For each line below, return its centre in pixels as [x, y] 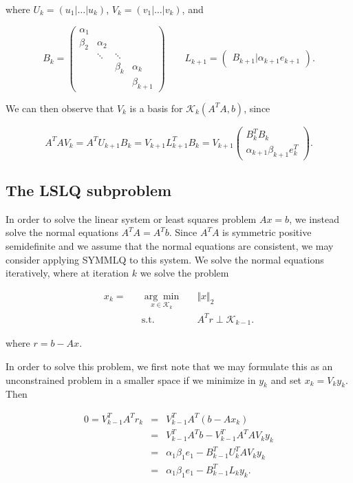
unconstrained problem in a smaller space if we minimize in [131, 379]
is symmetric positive [267, 232]
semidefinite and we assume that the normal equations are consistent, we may [170, 246]
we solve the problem [184, 273]
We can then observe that [60, 108]
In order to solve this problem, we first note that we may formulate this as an [169, 366]
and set [286, 379]
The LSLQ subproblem [89, 190]
